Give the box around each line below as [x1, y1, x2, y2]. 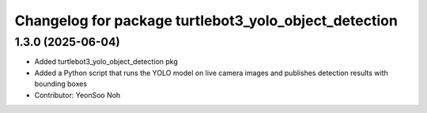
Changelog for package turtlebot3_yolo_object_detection [14, 12, 399, 29]
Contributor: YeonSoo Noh [34, 90, 121, 100]
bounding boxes [34, 79, 87, 89]
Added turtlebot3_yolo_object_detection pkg [34, 57, 178, 66]
